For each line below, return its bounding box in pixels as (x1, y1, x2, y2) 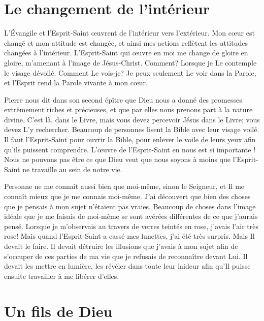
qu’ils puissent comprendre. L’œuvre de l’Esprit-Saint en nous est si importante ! (4, 144, 256, 154)
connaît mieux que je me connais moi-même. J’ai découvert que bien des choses (4, 191, 251, 202)
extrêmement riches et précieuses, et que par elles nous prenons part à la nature (4, 104, 253, 115)
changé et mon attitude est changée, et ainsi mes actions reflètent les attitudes (4, 37, 248, 48)
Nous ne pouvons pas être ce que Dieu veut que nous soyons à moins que (4, 154, 230, 165)
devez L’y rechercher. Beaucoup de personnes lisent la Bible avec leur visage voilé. (4, 124, 259, 135)
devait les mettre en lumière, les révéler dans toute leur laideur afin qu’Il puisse (4, 261, 251, 271)
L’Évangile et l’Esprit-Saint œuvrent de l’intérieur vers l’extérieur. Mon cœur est (4, 27, 255, 38)
